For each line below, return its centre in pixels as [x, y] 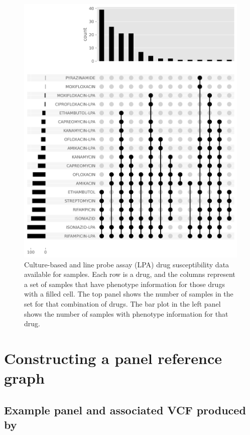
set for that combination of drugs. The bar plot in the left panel [122, 304]
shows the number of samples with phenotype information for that [126, 313]
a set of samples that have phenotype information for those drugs [124, 284]
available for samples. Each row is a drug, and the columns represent [130, 274]
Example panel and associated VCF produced [125, 410]
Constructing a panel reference [113, 358]
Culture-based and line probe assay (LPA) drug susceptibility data [127, 264]
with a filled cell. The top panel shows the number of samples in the [129, 294]
